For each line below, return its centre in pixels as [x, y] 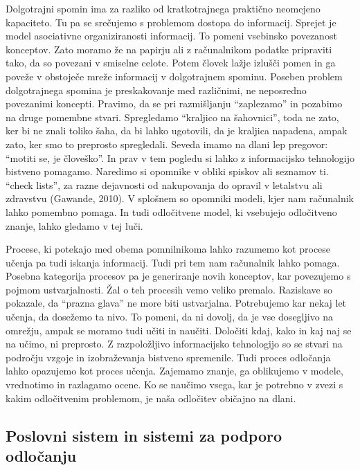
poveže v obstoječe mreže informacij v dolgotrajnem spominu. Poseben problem [174, 76]
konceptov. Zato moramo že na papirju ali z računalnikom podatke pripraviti [169, 49]
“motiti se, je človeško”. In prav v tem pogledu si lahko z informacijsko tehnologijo [180, 157]
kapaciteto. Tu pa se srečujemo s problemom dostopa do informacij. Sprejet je [171, 22]
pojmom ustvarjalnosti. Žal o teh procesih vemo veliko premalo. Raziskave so [169, 289]
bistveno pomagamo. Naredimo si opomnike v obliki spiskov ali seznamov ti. [167, 171]
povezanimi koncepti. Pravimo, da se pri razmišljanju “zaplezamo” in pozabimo [174, 103]
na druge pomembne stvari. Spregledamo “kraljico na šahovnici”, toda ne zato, [172, 117]
